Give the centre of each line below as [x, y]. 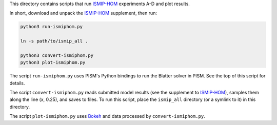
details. [17, 83]
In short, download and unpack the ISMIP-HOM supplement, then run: [83, 13]
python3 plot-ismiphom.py [53, 62]
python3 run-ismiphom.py [52, 27]
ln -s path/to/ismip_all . [54, 41]
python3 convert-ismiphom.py [57, 55]
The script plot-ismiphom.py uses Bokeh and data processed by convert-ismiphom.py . [107, 116]
